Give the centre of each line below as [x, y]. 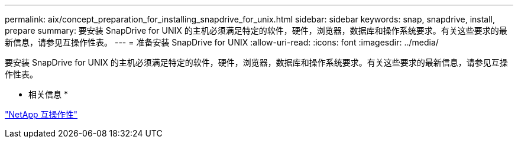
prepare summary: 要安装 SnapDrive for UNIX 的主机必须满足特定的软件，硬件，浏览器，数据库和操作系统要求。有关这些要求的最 [256, 30]
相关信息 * [48, 94]
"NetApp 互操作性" [41, 114]
